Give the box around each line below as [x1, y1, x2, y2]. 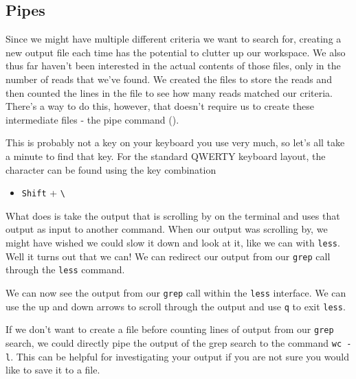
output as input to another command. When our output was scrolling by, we [5, 222, 328, 236]
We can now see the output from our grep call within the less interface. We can [5, 285, 346, 299]
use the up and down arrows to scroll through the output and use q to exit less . [5, 299, 346, 313]
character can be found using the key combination [5, 162, 216, 176]
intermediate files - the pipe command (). [5, 112, 179, 126]
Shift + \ [21, 185, 65, 200]
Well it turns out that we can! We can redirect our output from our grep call [5, 249, 331, 263]
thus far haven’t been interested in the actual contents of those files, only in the [5, 58, 341, 73]
